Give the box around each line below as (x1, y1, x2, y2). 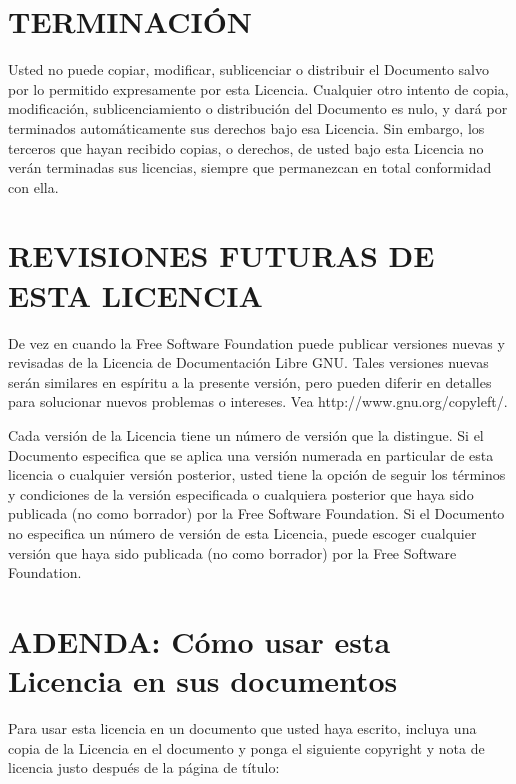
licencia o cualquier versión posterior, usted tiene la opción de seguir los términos (8, 464, 506, 485)
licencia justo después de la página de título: (8, 757, 280, 778)
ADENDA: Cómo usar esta (8, 620, 391, 661)
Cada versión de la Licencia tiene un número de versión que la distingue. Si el (8, 424, 484, 445)
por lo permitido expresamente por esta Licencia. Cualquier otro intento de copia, (8, 78, 509, 99)
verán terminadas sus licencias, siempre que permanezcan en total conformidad (8, 157, 492, 178)
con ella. (8, 176, 59, 197)
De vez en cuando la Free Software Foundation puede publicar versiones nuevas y (8, 332, 505, 353)
